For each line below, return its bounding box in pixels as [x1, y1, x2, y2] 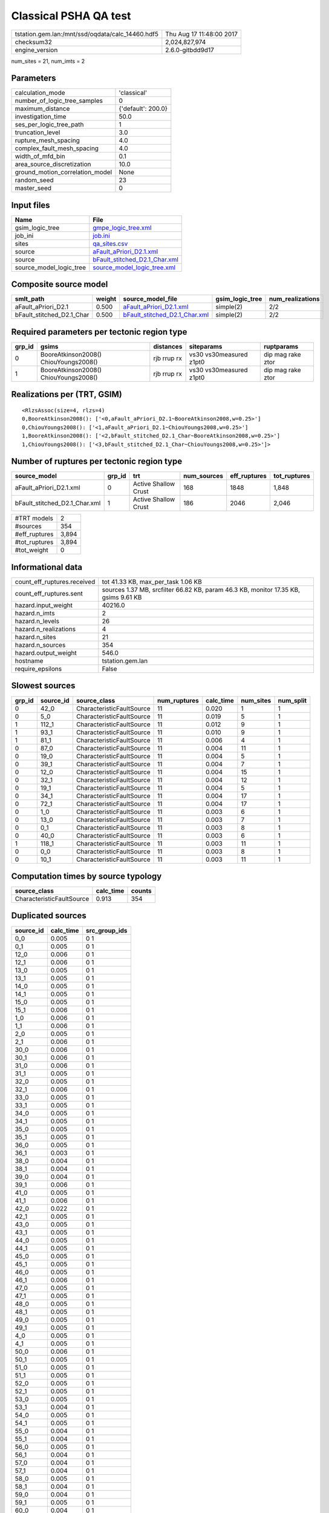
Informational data [11, 562, 83, 572]
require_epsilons [15, 665, 62, 673]
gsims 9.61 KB [102, 593, 142, 602]
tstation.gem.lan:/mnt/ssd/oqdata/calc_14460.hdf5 [15, 30, 158, 38]
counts [131, 887, 152, 895]
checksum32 [15, 38, 53, 46]
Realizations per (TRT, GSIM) [11, 389, 122, 399]
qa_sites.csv [93, 239, 128, 248]
